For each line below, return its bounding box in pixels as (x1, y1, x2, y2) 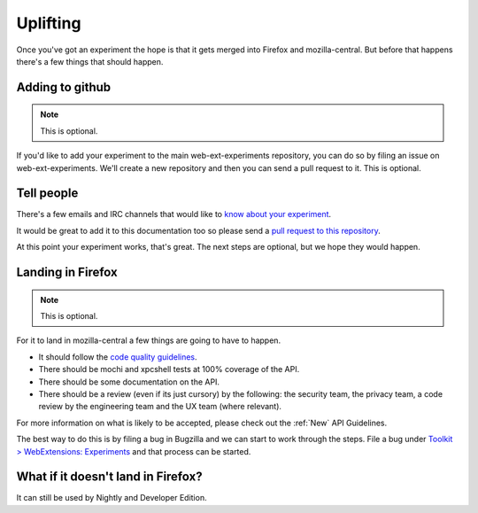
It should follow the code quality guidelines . (38, 351, 198, 362)
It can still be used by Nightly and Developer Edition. (16, 493, 207, 503)
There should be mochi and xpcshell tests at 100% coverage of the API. (38, 364, 300, 375)
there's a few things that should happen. (16, 56, 164, 66)
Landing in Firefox (16, 265, 119, 280)
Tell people (16, 186, 79, 201)
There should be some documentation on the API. (38, 377, 220, 387)
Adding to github (16, 80, 112, 95)
